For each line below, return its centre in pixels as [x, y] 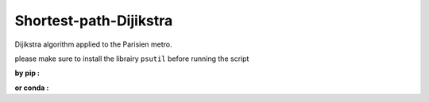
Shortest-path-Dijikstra [94, 21]
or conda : [32, 88]
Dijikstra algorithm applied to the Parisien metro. [93, 44]
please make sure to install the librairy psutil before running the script [132, 59]
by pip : [27, 73]
